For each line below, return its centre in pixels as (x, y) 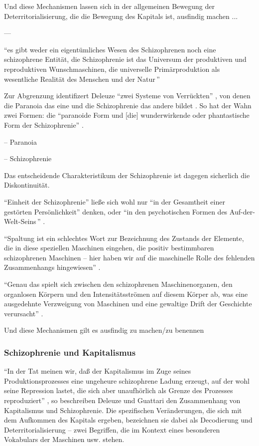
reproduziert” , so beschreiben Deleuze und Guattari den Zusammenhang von (122, 400)
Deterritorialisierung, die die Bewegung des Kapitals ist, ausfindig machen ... (121, 16)
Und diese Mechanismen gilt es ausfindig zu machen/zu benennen (104, 330)
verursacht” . (24, 313)
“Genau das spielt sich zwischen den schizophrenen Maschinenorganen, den (118, 284)
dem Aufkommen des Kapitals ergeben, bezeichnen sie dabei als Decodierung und (128, 420)
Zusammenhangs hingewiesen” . (52, 267)
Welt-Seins (20, 221)
